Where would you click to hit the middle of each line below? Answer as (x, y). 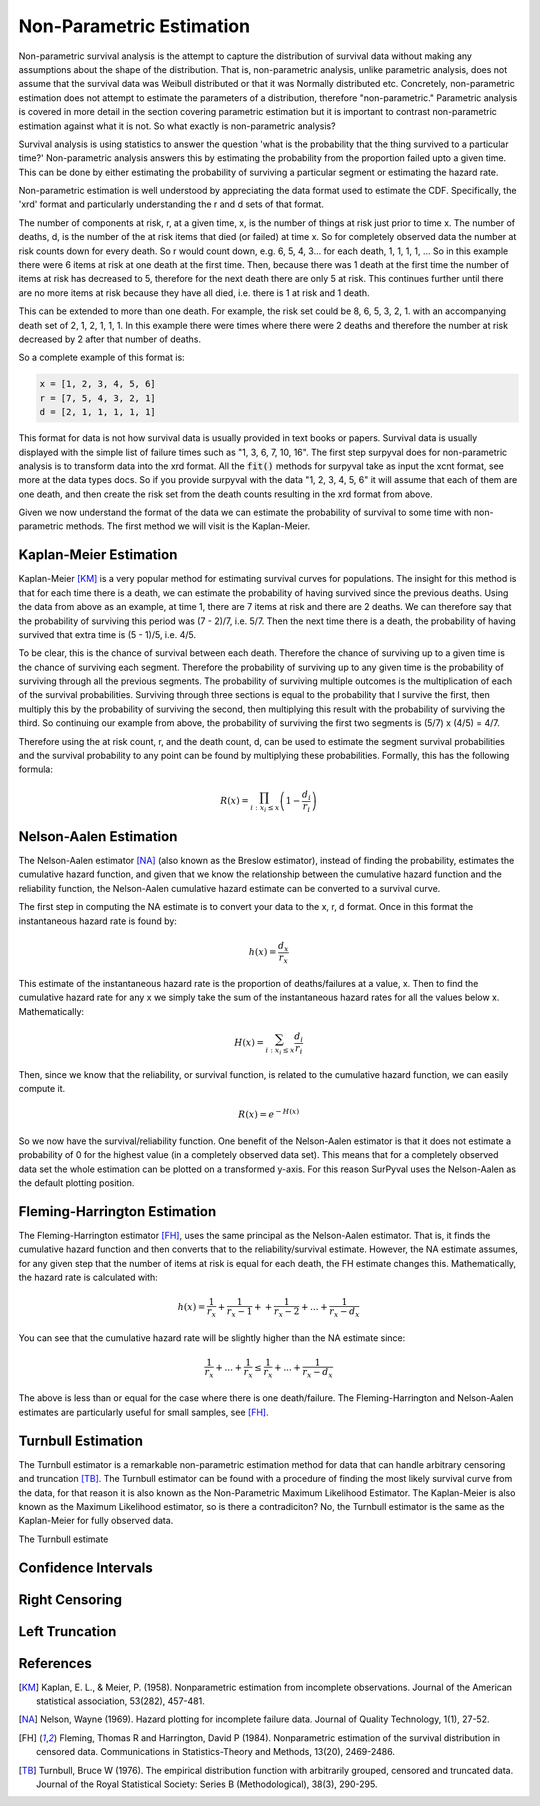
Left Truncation (67, 1631)
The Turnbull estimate (63, 1539)
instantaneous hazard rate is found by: (97, 921)
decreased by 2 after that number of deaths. (110, 339)
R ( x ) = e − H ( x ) (269, 1113)
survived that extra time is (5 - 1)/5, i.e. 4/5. (107, 634)
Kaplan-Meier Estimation (98, 555)
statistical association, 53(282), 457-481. (120, 1701)
